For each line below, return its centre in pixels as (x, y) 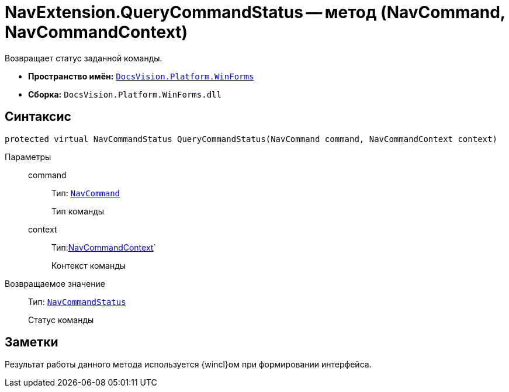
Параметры (28, 157)
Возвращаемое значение (55, 283)
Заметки (32, 342)
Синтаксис (38, 117)
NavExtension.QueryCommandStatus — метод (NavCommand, (255, 12)
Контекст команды (89, 265)
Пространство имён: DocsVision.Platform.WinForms (141, 76)
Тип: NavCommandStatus (77, 301)
